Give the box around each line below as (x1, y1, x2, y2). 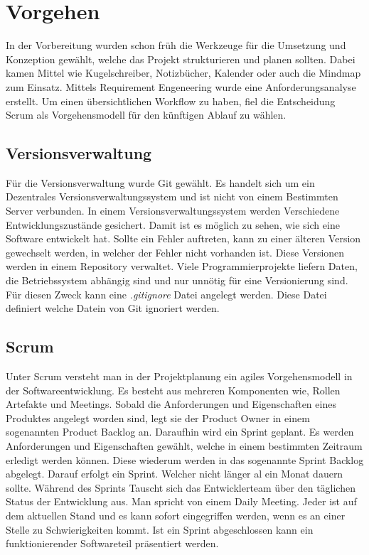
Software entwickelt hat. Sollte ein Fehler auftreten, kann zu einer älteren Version (6, 231, 361, 246)
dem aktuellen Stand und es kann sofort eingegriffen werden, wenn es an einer (6, 507, 346, 522)
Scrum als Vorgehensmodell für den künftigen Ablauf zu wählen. (6, 107, 287, 122)
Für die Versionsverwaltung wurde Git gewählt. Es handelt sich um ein (6, 175, 315, 190)
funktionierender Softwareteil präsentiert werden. (6, 536, 219, 551)
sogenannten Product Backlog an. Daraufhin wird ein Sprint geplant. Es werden (6, 424, 354, 439)
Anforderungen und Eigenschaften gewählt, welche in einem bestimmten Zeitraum (6, 438, 363, 453)
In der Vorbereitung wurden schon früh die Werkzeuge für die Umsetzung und (6, 38, 346, 53)
